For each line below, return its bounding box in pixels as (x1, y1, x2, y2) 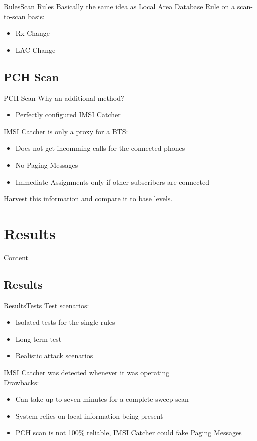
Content (4, 252, 28, 262)
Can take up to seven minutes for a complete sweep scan (15, 394, 189, 404)
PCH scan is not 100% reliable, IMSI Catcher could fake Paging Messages (15, 427, 242, 438)
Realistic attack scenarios (15, 350, 93, 361)
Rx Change (15, 28, 50, 38)
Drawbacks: (4, 377, 39, 387)
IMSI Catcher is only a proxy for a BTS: (4, 126, 128, 136)
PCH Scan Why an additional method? (4, 92, 124, 103)
